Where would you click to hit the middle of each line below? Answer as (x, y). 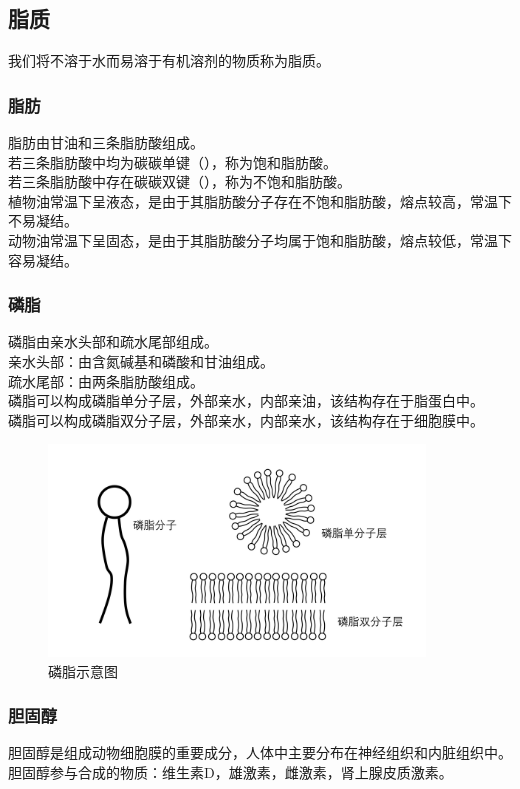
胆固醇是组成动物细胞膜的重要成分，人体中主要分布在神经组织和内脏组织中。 (260, 752)
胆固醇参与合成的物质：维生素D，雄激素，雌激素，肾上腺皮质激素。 (230, 771)
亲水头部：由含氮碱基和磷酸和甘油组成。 (141, 360)
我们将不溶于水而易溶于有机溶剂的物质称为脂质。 (169, 60)
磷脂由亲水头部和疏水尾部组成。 (113, 341)
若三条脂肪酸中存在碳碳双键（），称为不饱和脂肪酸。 (179, 181)
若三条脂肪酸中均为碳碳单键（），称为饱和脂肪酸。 (172, 161)
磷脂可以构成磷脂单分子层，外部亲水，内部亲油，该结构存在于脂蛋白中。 (246, 400)
